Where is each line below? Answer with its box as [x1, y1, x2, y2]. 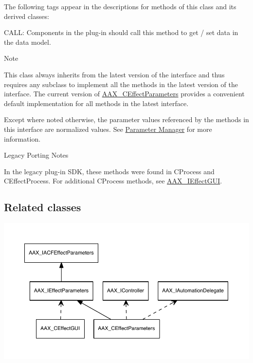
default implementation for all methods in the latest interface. [4, 98, 189, 108]
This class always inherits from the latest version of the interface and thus [4, 69, 225, 79]
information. [4, 133, 41, 144]
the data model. [4, 36, 51, 47]
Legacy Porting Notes [4, 150, 69, 160]
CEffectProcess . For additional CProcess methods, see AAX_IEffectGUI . [4, 176, 222, 186]
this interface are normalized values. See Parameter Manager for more [4, 124, 212, 134]
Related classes [4, 200, 81, 215]
